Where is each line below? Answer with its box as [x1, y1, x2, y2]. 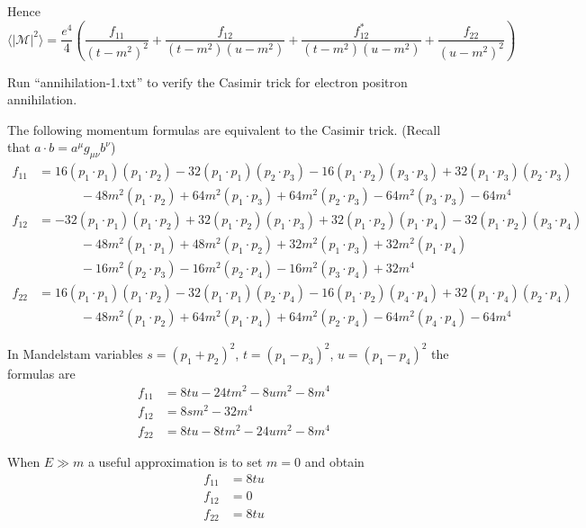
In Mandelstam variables [7, 344, 143, 362]
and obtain [304, 452, 365, 471]
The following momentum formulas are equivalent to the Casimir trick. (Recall [7, 120, 441, 139]
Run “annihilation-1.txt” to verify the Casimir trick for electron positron [7, 72, 408, 91]
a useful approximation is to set [87, 452, 263, 471]
